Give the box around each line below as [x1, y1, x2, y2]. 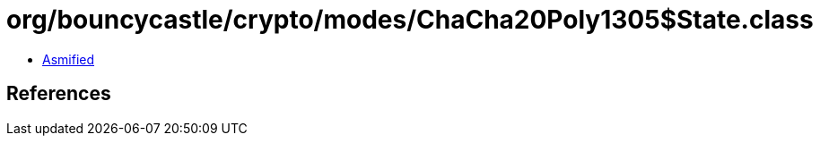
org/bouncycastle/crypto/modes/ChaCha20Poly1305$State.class [6, 4, 814, 35]
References [6, 82, 111, 105]
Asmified [42, 51, 95, 67]
